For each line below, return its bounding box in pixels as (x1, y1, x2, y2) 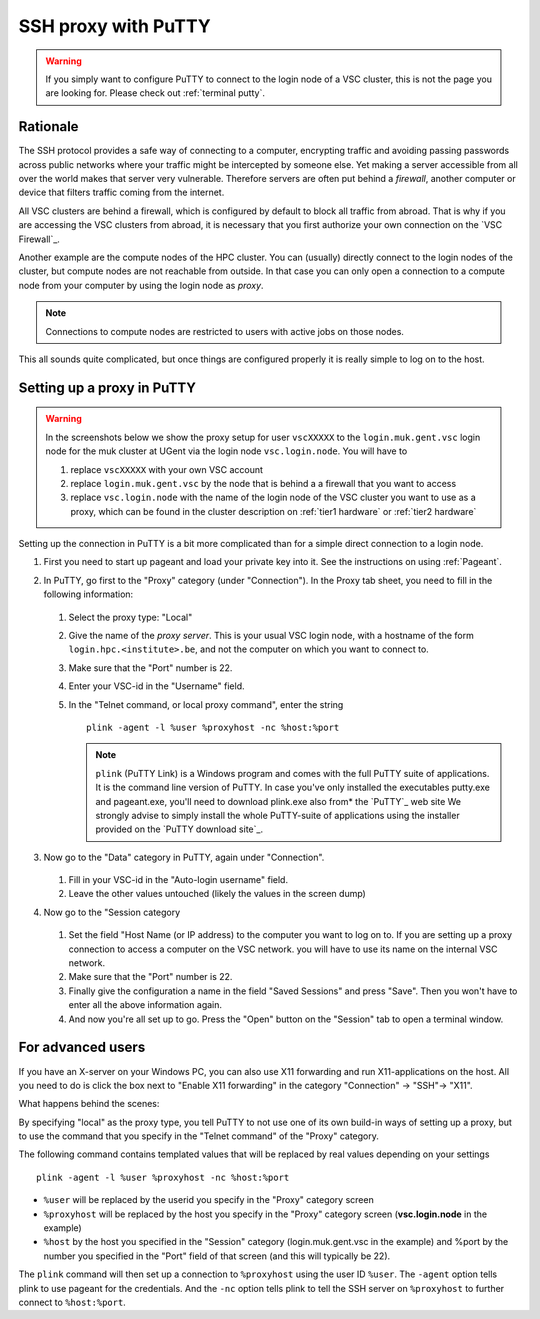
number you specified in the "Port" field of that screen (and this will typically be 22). (43, 1250, 391, 1262)
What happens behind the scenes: (18, 1098, 160, 1110)
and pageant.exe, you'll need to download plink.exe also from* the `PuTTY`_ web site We (95, 795, 462, 807)
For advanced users (18, 1039, 146, 1056)
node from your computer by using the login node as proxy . (18, 279, 264, 291)
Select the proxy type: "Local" (68, 611, 193, 623)
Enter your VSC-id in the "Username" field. (68, 680, 245, 692)
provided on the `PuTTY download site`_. (95, 823, 264, 835)
